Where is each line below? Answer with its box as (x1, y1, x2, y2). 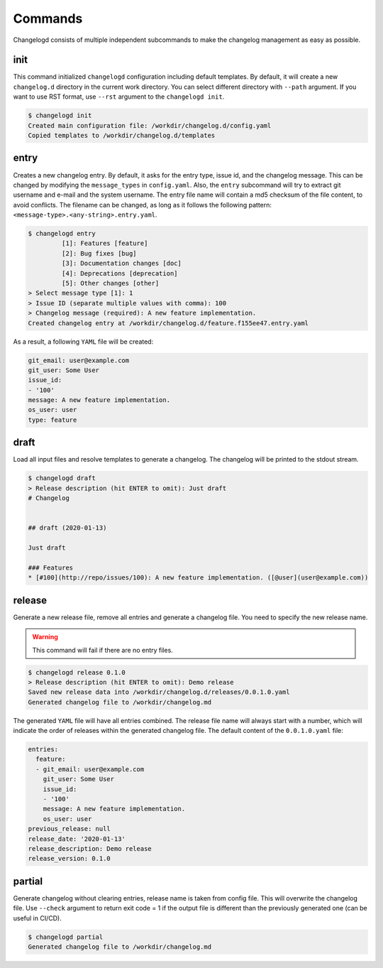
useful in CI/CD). (13, 913, 62, 923)
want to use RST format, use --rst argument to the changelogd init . (13, 92, 225, 101)
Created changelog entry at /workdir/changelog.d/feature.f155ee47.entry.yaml (28, 319, 309, 327)
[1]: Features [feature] (61, 239, 148, 248)
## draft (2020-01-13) (28, 524, 107, 532)
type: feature (28, 415, 77, 424)
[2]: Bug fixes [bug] (61, 249, 138, 257)
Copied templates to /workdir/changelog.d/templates (28, 131, 216, 139)
